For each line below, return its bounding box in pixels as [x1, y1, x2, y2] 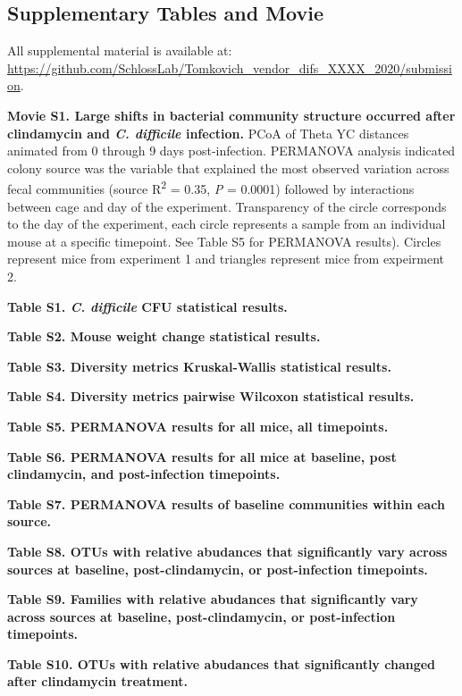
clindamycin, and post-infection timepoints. [7, 465, 281, 483]
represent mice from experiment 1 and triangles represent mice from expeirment [7, 249, 444, 268]
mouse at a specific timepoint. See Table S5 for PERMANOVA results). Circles [7, 231, 441, 250]
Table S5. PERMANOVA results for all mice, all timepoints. [7, 416, 389, 435]
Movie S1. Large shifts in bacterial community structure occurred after [7, 105, 456, 124]
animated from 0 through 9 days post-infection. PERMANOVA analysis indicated [7, 141, 456, 160]
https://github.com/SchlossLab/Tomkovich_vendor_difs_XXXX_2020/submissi [7, 58, 452, 77]
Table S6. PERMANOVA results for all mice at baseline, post [7, 447, 397, 465]
